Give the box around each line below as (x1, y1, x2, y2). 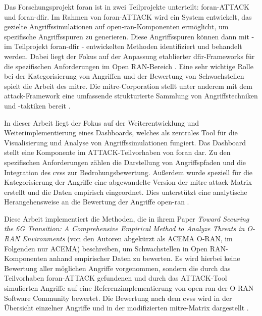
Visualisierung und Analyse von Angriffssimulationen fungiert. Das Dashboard (4, 137, 246, 147)
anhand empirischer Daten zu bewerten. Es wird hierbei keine (49, 253, 240, 264)
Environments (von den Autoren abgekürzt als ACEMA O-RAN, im (22, 233, 233, 244)
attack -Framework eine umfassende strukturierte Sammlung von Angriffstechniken (4, 90, 258, 101)
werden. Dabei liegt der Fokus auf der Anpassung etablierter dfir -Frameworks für (4, 50, 255, 61)
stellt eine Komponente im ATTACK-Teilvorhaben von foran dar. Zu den (4, 147, 231, 157)
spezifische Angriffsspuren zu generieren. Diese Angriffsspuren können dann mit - (4, 31, 254, 41)
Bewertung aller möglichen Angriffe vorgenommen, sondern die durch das (4, 262, 231, 273)
